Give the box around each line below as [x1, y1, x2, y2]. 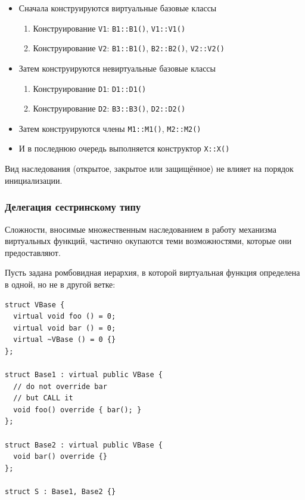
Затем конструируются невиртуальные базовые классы [18, 61, 216, 74]
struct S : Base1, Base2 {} [5, 487, 116, 496]
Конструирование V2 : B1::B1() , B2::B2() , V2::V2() [33, 42, 225, 54]
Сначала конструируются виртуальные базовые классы [18, 2, 217, 14]
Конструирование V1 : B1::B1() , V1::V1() [33, 21, 186, 34]
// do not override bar [13, 382, 107, 391]
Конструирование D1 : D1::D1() [33, 82, 147, 94]
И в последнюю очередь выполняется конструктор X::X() [18, 142, 230, 155]
